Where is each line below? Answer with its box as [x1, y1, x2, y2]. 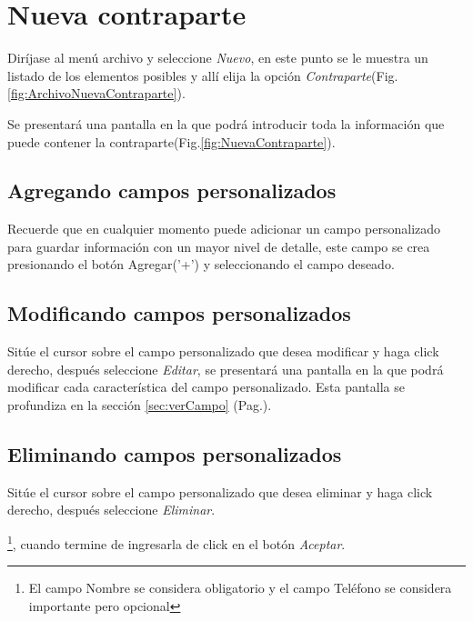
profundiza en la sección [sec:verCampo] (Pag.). [7, 396, 272, 415]
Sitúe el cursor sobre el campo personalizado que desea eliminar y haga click [7, 482, 433, 501]
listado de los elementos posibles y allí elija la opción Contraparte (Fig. [7, 65, 398, 85]
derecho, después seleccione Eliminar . [7, 500, 216, 519]
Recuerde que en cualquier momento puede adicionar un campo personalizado [7, 219, 441, 238]
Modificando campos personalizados [7, 299, 351, 327]
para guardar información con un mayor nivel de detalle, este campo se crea [7, 236, 430, 255]
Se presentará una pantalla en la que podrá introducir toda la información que [7, 114, 445, 133]
